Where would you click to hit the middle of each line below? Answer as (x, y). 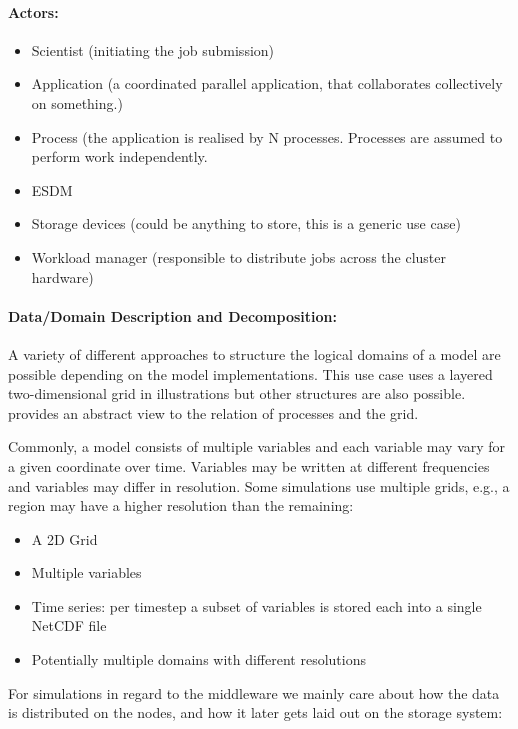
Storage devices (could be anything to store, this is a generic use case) (246, 223)
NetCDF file (69, 625)
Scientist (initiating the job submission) (153, 49)
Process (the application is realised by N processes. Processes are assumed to (267, 136)
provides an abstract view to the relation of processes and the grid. (213, 412)
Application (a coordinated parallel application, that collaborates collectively (267, 83)
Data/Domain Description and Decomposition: (172, 315)
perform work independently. (119, 156)
